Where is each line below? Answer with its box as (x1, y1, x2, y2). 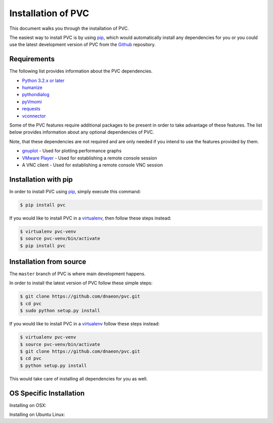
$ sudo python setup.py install (20, 308, 101, 314)
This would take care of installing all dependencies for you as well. (9, 375, 148, 382)
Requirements (9, 55, 55, 63)
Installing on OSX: (9, 402, 47, 408)
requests (22, 106, 40, 112)
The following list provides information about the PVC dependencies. (9, 68, 153, 74)
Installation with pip (9, 175, 73, 184)
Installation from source (9, 257, 86, 266)
